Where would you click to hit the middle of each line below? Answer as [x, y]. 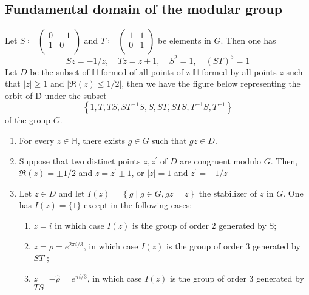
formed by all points [239, 71]
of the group [28, 120]
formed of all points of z [145, 71]
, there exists [101, 141]
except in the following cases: [138, 205]
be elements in [184, 40]
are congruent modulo [221, 161]
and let [72, 193]
